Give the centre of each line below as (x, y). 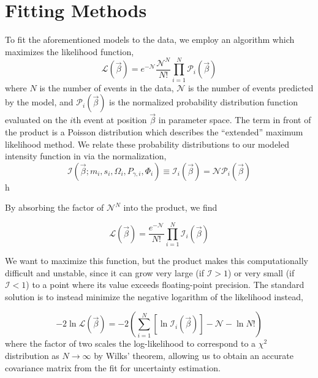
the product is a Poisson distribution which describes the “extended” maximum (154, 132)
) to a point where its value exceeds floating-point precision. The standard (165, 285)
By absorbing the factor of (55, 207)
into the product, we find (170, 207)
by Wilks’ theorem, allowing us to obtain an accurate (194, 356)
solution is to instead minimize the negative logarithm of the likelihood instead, (154, 296)
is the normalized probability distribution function (204, 102)
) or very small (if (261, 272)
